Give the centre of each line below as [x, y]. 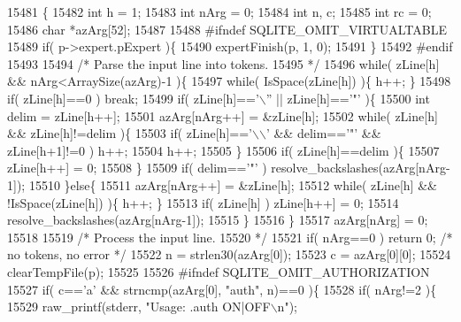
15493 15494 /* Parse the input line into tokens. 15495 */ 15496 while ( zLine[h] [223, 63]
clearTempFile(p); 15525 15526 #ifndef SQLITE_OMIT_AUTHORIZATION [219, 271]
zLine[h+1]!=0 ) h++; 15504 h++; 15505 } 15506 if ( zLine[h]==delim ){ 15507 [223, 150]
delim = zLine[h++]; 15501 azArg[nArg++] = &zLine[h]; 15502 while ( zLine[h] [223, 115]
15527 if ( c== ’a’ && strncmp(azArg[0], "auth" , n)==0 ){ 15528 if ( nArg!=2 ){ [222, 289]
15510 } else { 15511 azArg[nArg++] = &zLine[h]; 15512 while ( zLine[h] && [233, 184]
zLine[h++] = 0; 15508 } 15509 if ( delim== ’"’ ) [137, 168]
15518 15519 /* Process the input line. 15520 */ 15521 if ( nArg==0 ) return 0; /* [230, 237]
